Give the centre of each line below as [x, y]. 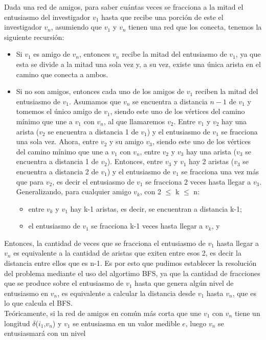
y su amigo [126, 141]
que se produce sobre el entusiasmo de [64, 283]
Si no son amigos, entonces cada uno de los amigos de [100, 91]
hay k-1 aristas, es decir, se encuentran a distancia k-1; [156, 208]
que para [30, 181]
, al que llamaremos [134, 121]
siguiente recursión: [34, 37]
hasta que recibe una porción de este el [162, 17]
